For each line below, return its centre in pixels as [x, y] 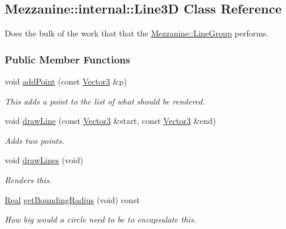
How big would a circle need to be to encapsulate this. [101, 219]
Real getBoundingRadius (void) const [72, 199]
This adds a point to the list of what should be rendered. [105, 101]
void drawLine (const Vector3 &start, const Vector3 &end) [110, 121]
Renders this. [28, 179]
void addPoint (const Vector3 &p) [66, 81]
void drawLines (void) [44, 160]
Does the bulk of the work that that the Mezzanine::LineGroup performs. [137, 33]
